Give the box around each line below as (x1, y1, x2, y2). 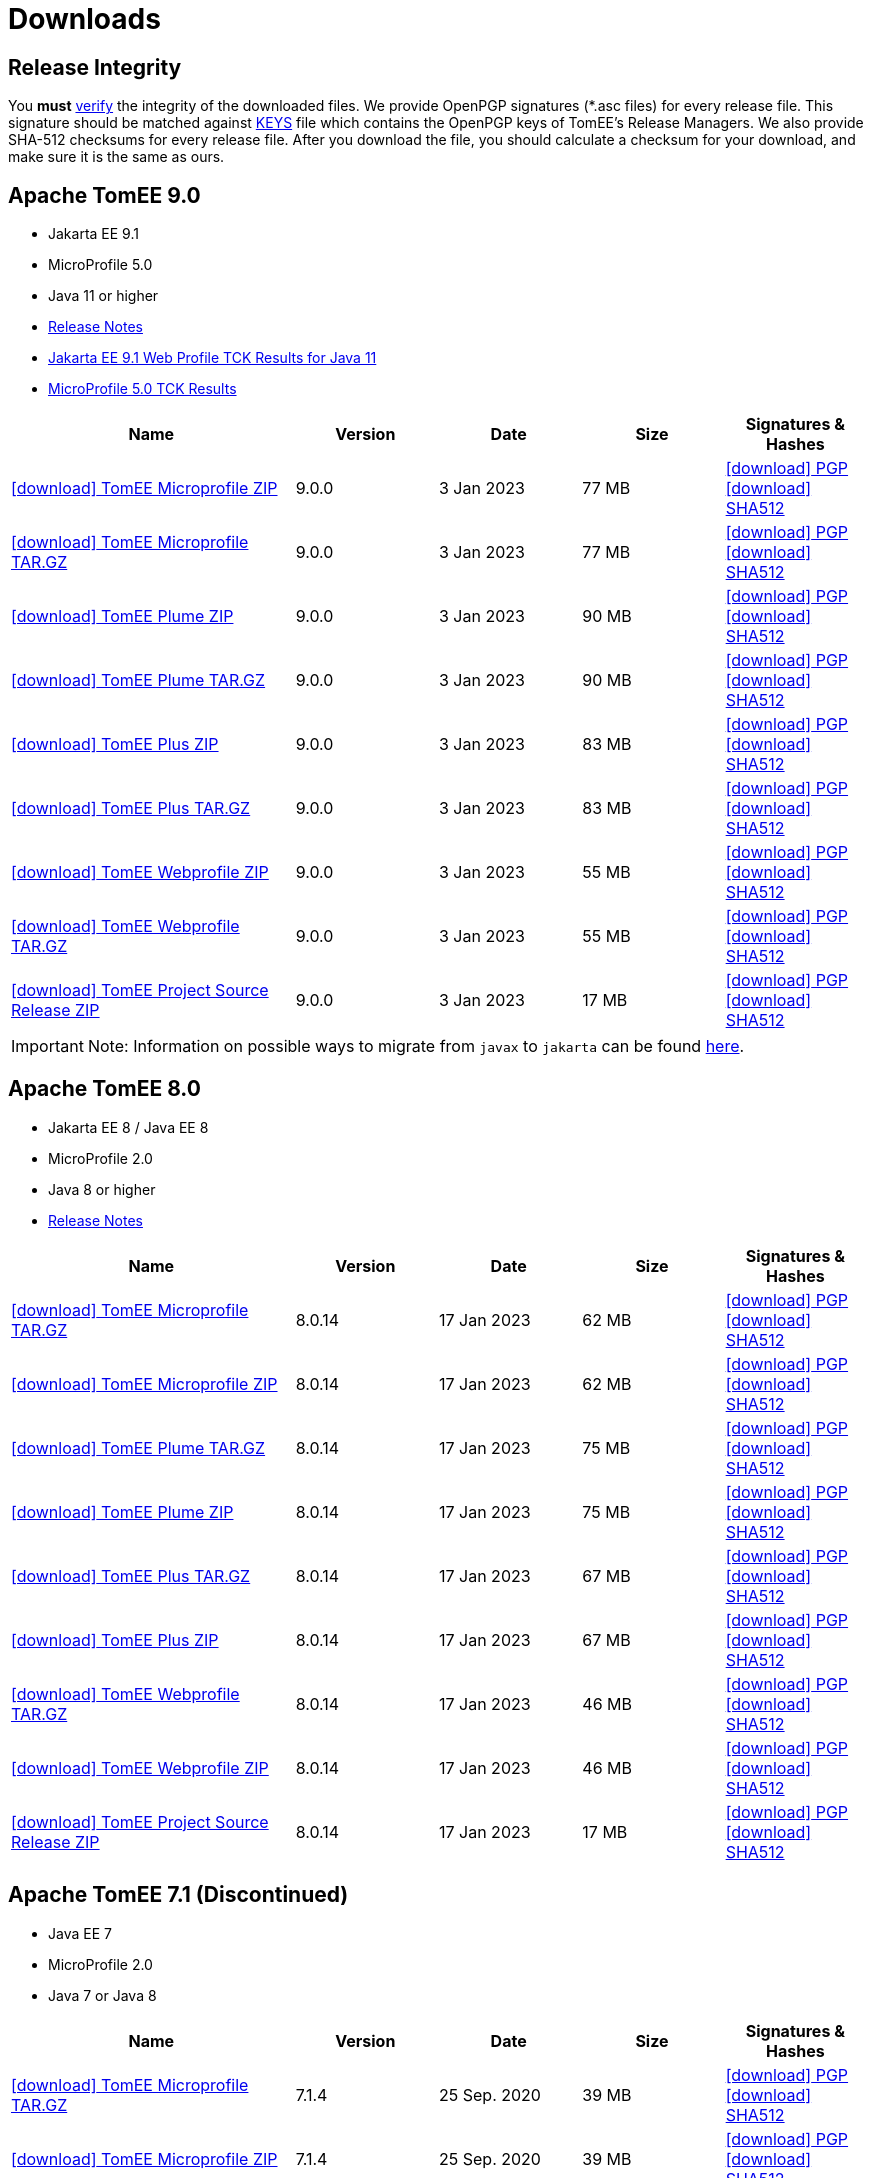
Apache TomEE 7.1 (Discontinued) (8, 1882, 349, 1908)
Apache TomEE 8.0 (8, 1076, 201, 1102)
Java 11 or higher (48, 287, 159, 305)
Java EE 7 (48, 1924, 112, 1942)
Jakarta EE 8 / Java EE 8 (48, 1118, 209, 1136)
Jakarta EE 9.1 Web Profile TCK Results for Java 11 (48, 349, 377, 367)
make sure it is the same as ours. (8, 148, 225, 166)
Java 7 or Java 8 (48, 1986, 157, 2004)
